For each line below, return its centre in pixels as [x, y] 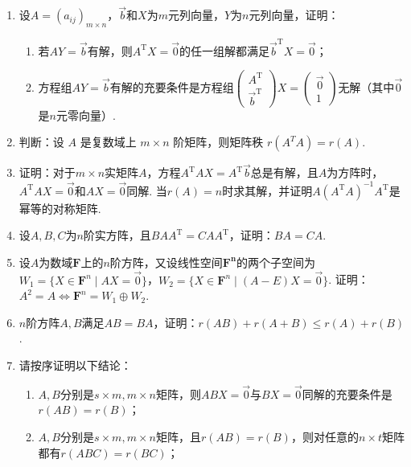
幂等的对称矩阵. [60, 208]
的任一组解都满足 [225, 50]
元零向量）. [86, 115]
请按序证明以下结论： [75, 365]
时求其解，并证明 [267, 190]
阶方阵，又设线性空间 [166, 262]
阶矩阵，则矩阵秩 [218, 142]
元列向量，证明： [294, 15]
